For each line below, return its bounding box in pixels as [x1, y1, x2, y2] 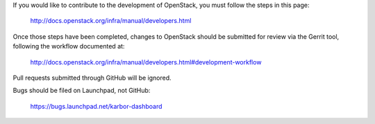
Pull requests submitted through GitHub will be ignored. [12, 73, 172, 82]
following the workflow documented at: [12, 42, 125, 51]
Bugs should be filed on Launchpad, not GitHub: [12, 87, 151, 95]
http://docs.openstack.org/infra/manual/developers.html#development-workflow [30, 57, 262, 66]
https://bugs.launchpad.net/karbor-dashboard [30, 102, 162, 110]
